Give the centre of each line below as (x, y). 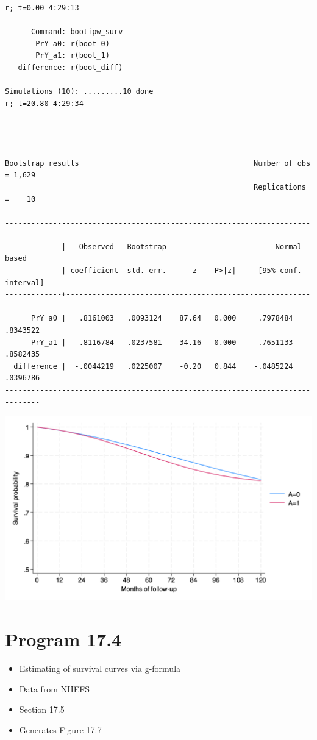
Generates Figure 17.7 (60, 729)
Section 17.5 (42, 709)
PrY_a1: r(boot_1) (73, 56)
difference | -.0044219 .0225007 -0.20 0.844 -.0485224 (153, 366)
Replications (280, 187)
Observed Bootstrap (123, 247)
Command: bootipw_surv (77, 32)
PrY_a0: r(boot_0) (73, 44)
